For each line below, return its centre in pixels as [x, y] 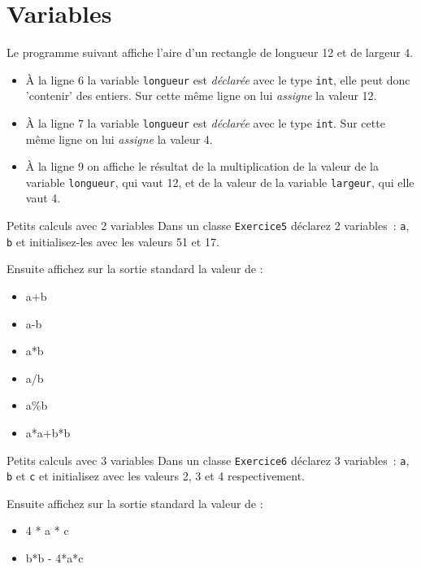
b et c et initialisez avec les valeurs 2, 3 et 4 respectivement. [156, 476]
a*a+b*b [48, 432]
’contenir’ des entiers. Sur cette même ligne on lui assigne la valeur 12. [201, 96]
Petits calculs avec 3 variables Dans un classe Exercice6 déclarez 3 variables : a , [208, 460]
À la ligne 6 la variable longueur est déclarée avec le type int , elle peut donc [218, 79]
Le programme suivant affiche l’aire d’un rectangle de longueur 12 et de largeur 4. [210, 52]
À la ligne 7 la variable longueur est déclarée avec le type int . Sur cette [205, 122]
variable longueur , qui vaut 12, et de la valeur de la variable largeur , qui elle [220, 182]
